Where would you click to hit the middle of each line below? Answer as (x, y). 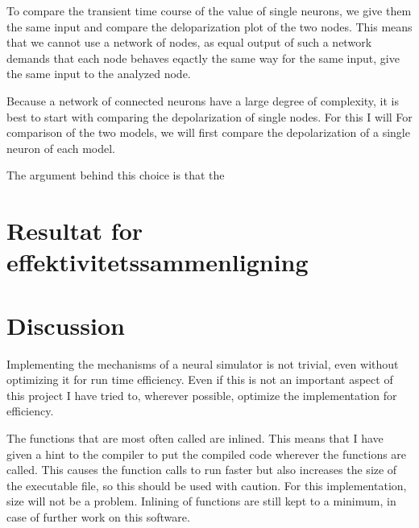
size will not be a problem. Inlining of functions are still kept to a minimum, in (201, 501)
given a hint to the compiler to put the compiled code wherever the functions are (207, 454)
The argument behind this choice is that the (116, 175)
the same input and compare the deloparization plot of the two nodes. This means (209, 26)
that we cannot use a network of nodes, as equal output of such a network (189, 42)
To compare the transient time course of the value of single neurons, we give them (209, 10)
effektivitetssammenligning (158, 262)
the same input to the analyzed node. (99, 74)
